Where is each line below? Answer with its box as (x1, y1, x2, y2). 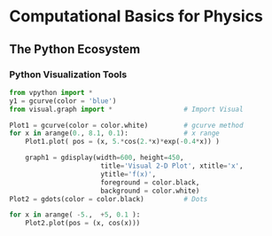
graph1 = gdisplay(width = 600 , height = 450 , (25, 153, 184, 162)
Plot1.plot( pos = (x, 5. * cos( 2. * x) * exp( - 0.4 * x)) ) (25, 138, 220, 146)
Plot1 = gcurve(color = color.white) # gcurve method (9, 121, 244, 130)
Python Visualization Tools (9, 68, 128, 81)
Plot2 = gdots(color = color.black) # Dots (9, 194, 208, 203)
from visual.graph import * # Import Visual (9, 105, 244, 114)
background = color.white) (100, 186, 200, 195)
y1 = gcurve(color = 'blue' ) (9, 96, 117, 106)
